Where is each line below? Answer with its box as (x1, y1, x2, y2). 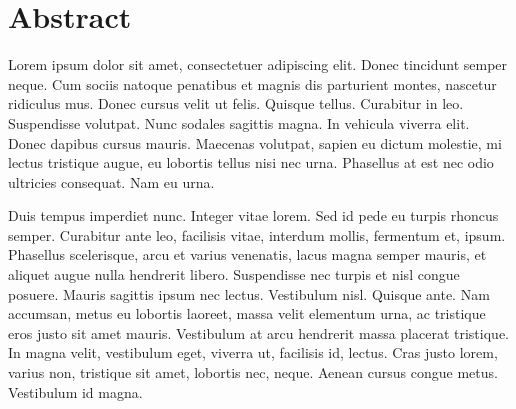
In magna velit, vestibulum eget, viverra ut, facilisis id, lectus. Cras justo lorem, (8, 342, 498, 363)
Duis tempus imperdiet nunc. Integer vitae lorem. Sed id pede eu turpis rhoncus (8, 205, 499, 226)
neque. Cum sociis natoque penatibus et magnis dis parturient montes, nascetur (8, 73, 497, 94)
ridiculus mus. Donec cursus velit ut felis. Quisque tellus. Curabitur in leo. (8, 93, 464, 114)
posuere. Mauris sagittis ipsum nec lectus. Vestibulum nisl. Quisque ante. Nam (8, 283, 490, 304)
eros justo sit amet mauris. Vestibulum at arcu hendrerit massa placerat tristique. (8, 322, 509, 343)
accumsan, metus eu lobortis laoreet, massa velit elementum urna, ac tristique (8, 303, 486, 324)
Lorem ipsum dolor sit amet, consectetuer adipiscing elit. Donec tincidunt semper (8, 54, 508, 75)
